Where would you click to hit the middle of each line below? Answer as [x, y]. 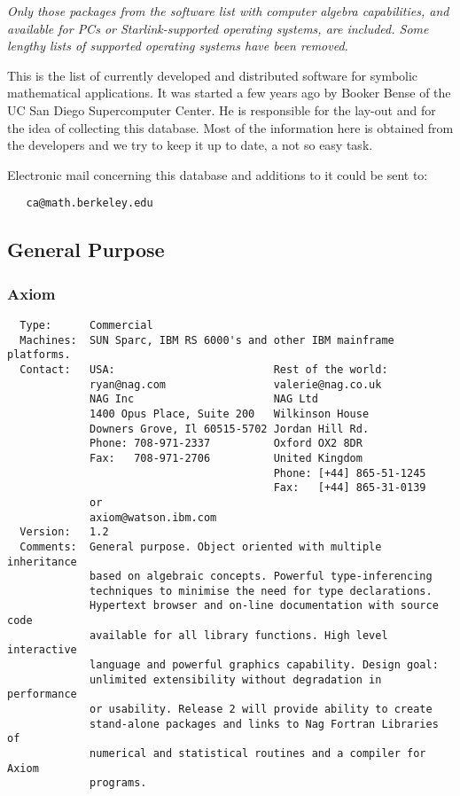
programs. [118, 783]
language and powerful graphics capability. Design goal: [264, 665]
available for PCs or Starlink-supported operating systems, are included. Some [218, 28]
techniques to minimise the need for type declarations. [261, 591]
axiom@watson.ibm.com [153, 517]
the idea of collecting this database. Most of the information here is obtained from [230, 127]
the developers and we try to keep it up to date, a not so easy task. [190, 145]
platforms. [39, 355]
